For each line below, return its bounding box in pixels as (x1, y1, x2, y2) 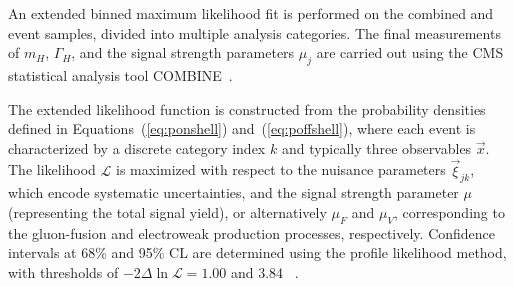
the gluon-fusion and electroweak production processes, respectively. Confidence (8, 222, 496, 243)
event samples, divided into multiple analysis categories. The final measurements (8, 22, 501, 43)
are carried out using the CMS (316, 42, 504, 63)
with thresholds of (8, 261, 119, 282)
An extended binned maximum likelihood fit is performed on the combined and (8, 3, 494, 23)
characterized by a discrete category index (8, 137, 266, 158)
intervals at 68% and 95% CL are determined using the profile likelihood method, (8, 242, 507, 263)
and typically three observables (281, 137, 472, 158)
